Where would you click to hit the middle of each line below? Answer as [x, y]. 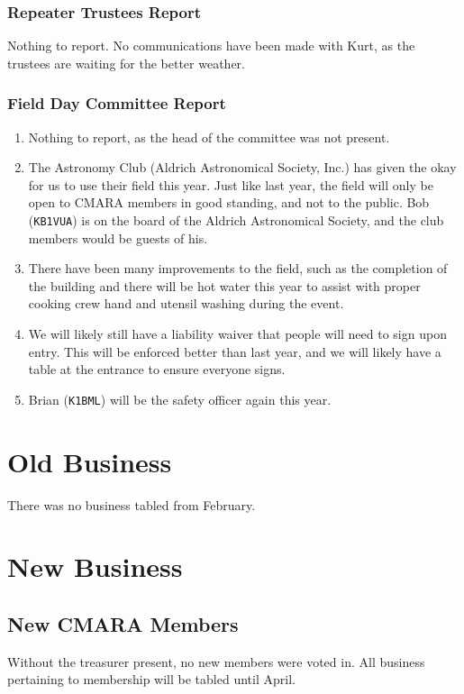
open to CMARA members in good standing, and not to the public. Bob [229, 202]
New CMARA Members [123, 623]
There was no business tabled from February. [132, 504]
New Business [95, 566]
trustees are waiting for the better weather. [126, 63]
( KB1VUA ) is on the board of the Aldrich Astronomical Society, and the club [236, 220]
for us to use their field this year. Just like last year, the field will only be [231, 184]
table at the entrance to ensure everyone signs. [157, 369]
